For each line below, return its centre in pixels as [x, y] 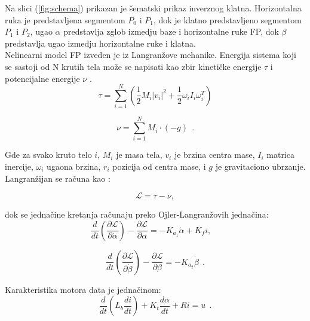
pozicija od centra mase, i [159, 166]
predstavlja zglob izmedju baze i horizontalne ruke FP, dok [171, 31]
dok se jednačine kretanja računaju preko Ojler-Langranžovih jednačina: [137, 214]
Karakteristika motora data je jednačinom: [83, 289]
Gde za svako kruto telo [48, 155]
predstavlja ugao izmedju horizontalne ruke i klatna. [100, 43]
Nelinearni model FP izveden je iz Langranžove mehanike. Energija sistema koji [151, 55]
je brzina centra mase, [214, 155]
